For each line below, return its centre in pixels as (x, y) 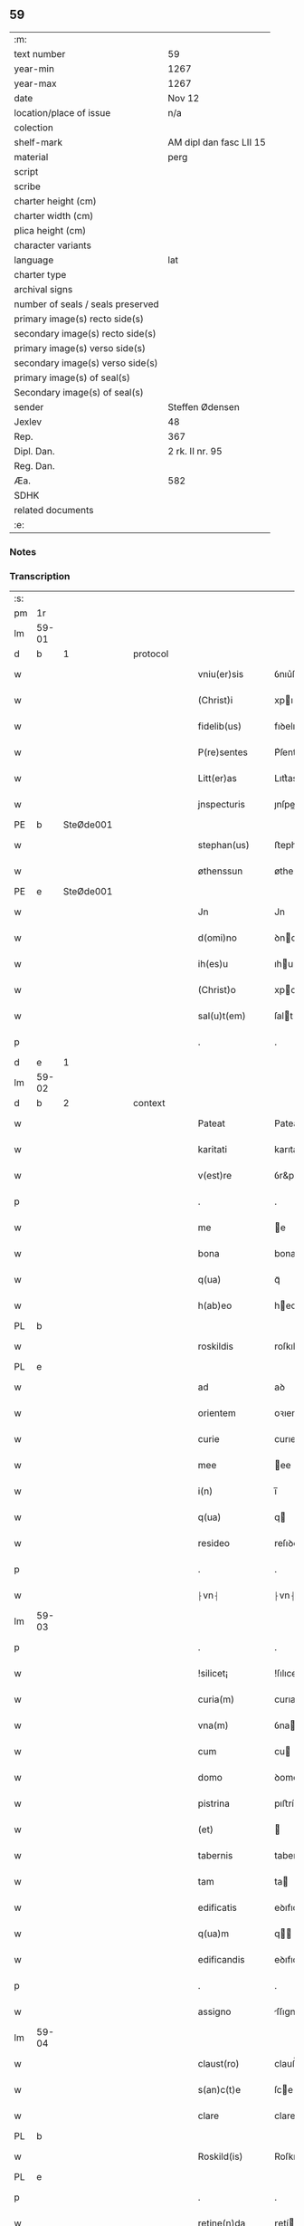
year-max (35, 83)
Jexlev (28, 422)
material (31, 157)
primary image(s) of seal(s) (72, 377)
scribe (27, 186)
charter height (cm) (55, 201)
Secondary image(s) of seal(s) (79, 392)
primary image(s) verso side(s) (80, 348)
